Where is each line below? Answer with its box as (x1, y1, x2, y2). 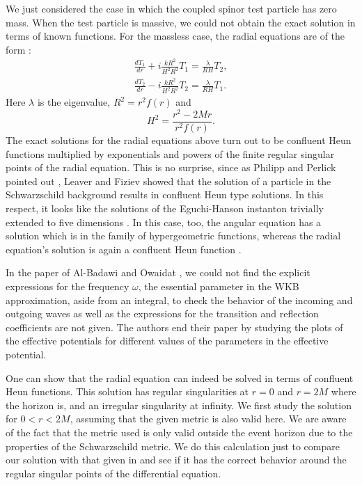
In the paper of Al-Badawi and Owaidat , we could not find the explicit (6, 265, 310, 280)
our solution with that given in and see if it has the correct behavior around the (6, 452, 347, 467)
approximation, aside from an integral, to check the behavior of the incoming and (6, 292, 353, 307)
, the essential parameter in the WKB (138, 279, 299, 294)
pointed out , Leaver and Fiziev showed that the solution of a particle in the (6, 173, 331, 188)
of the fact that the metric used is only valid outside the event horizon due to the (6, 424, 353, 439)
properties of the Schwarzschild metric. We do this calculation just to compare (6, 438, 340, 453)
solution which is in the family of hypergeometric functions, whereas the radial (6, 228, 341, 243)
